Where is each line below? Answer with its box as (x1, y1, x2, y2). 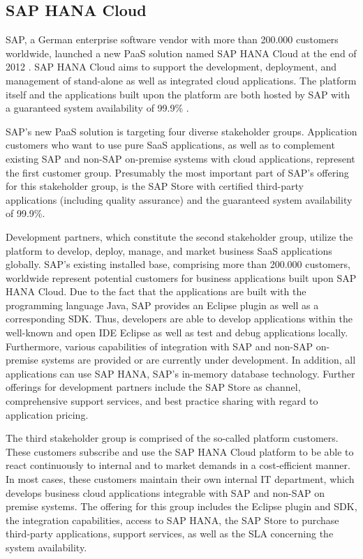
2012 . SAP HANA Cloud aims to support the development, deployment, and (6, 59, 337, 74)
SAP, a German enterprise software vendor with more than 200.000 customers (6, 32, 339, 47)
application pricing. (6, 407, 89, 422)
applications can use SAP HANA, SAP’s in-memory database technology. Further (6, 366, 355, 380)
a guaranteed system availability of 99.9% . (6, 100, 189, 115)
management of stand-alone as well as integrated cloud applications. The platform (6, 73, 357, 87)
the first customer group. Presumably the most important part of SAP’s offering (6, 165, 349, 179)
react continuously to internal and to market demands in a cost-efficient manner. (6, 458, 350, 472)
